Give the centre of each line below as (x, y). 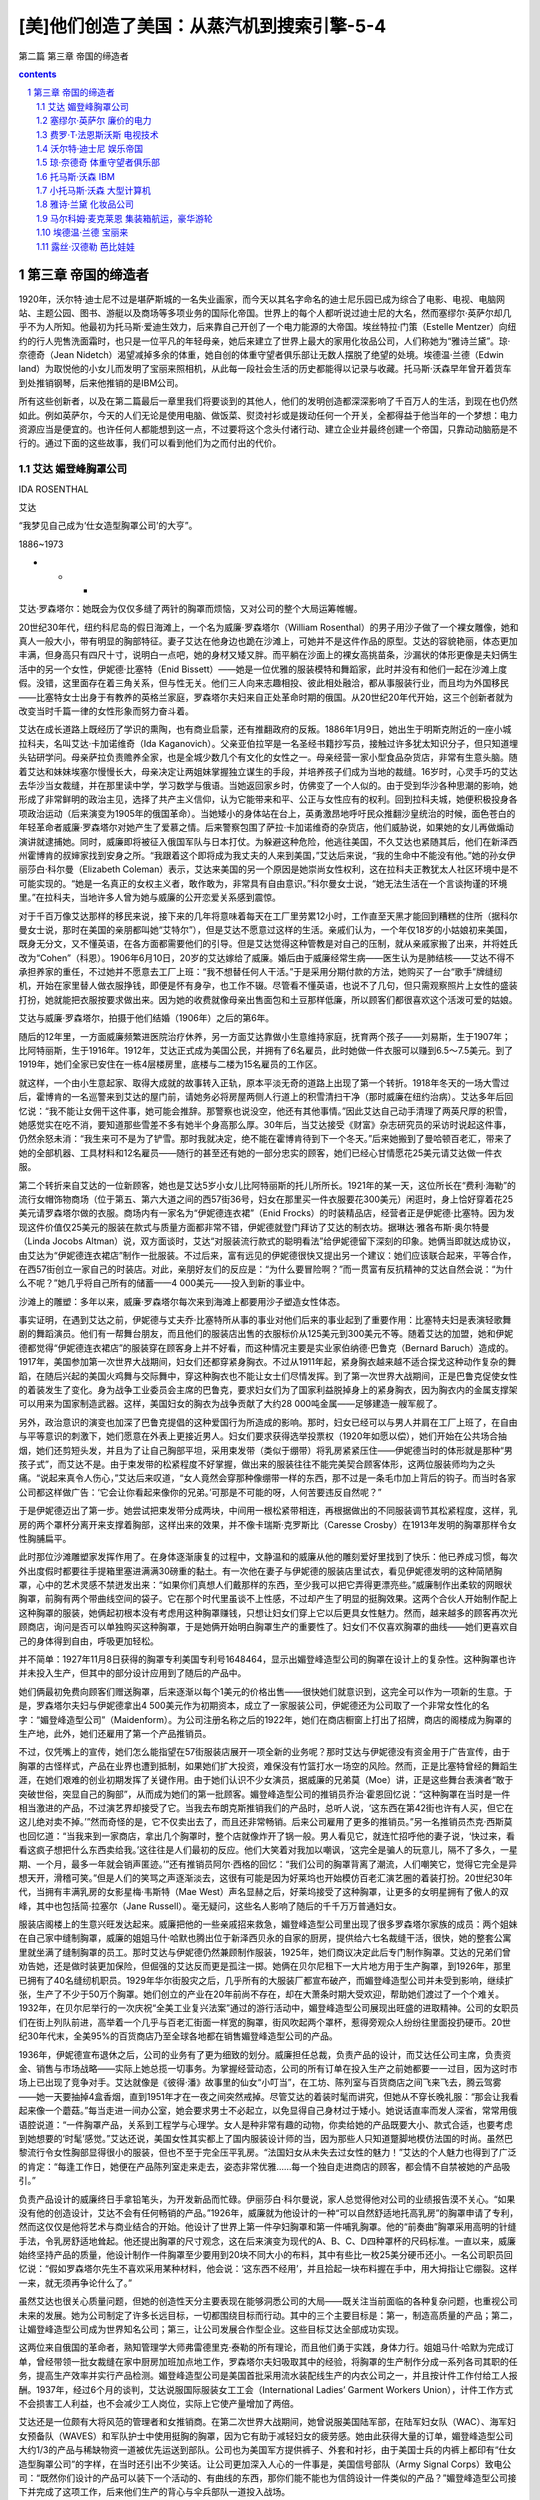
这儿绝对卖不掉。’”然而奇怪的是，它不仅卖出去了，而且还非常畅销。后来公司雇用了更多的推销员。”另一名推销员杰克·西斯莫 (266, 1822)
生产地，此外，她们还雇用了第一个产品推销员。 (115, 1733)
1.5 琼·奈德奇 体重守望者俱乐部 (98, 162)
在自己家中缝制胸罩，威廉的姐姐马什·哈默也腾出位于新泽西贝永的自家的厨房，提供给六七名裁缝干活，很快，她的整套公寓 (265, 1938)
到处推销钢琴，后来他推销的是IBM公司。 (101, 382)
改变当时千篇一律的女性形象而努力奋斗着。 (106, 711)
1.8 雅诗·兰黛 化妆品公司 (85, 204)
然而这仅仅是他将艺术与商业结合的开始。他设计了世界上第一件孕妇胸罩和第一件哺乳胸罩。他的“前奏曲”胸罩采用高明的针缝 (267, 2227)
